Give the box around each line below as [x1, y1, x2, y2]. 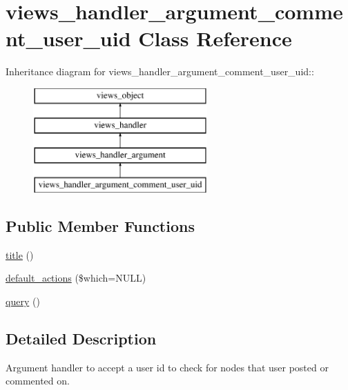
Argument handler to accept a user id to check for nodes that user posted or [6, 360, 329, 374]
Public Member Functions [6, 215, 195, 237]
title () [6, 247, 34, 262]
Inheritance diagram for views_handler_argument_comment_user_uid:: [6, 64, 314, 79]
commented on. [6, 373, 70, 388]
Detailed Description [6, 328, 157, 349]
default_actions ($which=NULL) [6, 271, 146, 285]
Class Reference [138, 24, 292, 52]
